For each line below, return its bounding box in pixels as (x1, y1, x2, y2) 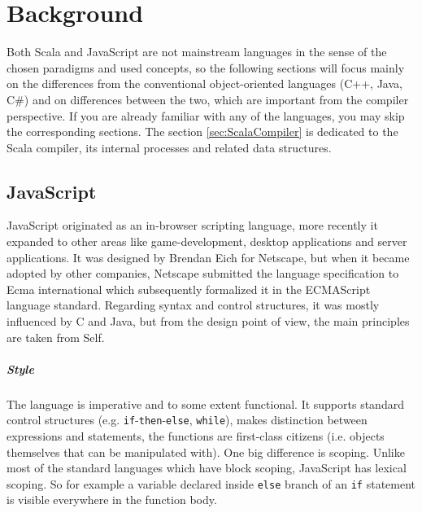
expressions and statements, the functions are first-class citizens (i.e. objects (7, 427, 385, 445)
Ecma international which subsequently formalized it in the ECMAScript (7, 280, 371, 297)
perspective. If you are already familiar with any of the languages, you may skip (7, 107, 405, 124)
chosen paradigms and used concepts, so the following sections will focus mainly (7, 59, 405, 76)
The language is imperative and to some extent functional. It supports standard (7, 395, 404, 412)
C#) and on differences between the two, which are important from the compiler (7, 90, 409, 107)
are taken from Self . (7, 328, 105, 345)
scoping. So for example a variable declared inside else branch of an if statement (7, 475, 416, 492)
